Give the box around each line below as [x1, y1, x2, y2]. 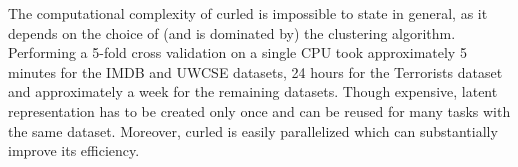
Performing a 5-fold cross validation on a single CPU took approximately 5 [8, 42, 467, 63]
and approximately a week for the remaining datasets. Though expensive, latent [8, 81, 498, 102]
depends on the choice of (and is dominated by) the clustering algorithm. [8, 22, 456, 43]
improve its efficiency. [8, 140, 140, 161]
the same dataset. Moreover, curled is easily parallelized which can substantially [8, 120, 498, 141]
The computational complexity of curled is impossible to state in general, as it [8, 3, 488, 23]
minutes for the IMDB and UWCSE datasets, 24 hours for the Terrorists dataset [8, 61, 503, 82]
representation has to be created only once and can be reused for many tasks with [8, 100, 511, 121]
